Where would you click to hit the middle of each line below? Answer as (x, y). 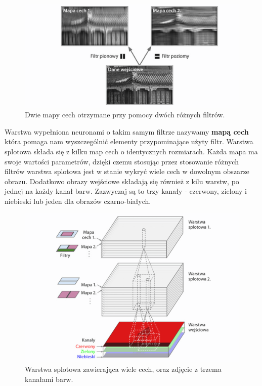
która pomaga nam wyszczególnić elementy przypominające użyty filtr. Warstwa (129, 141)
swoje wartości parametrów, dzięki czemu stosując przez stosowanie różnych (122, 161)
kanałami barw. (49, 379)
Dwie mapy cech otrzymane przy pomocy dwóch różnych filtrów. (125, 115)
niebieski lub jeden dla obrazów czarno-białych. (78, 201)
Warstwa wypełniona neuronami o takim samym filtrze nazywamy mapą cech (127, 131)
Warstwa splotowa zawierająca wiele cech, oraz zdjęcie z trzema (123, 369)
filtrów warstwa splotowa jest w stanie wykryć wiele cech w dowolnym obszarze (127, 171)
